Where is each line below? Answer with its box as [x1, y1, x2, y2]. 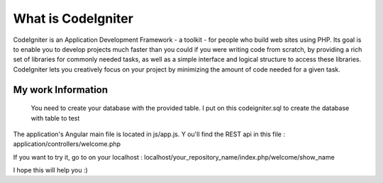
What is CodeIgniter [13, 11, 134, 26]
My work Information [13, 84, 109, 96]
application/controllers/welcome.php [13, 140, 121, 148]
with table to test [30, 113, 80, 122]
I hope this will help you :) [13, 166, 88, 174]
